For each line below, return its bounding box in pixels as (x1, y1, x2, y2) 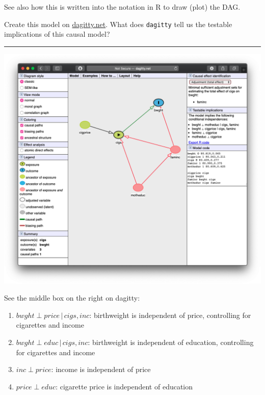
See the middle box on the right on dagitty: (4, 292, 140, 303)
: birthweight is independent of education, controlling (88, 337, 254, 348)
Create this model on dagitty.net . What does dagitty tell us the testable (4, 18, 232, 29)
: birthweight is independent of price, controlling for (89, 309, 251, 320)
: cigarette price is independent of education (56, 381, 193, 391)
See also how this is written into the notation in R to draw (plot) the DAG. (4, 2, 241, 12)
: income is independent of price (51, 364, 151, 375)
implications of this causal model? (4, 29, 110, 39)
